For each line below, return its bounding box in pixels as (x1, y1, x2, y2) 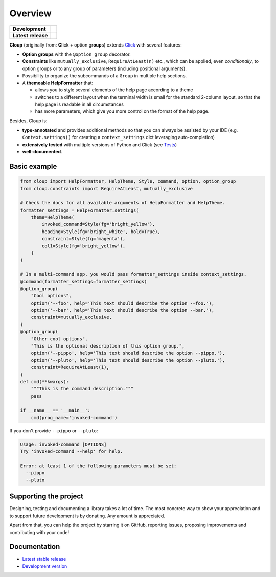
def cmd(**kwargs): (20, 379, 69, 384)
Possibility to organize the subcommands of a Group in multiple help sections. (22, 73, 187, 79)
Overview (9, 8, 52, 19)
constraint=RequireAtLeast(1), (31, 364, 109, 371)
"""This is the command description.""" (31, 386, 134, 392)
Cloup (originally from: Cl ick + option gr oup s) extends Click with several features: (9, 41, 182, 48)
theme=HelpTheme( (31, 214, 75, 220)
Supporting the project (9, 492, 84, 501)
